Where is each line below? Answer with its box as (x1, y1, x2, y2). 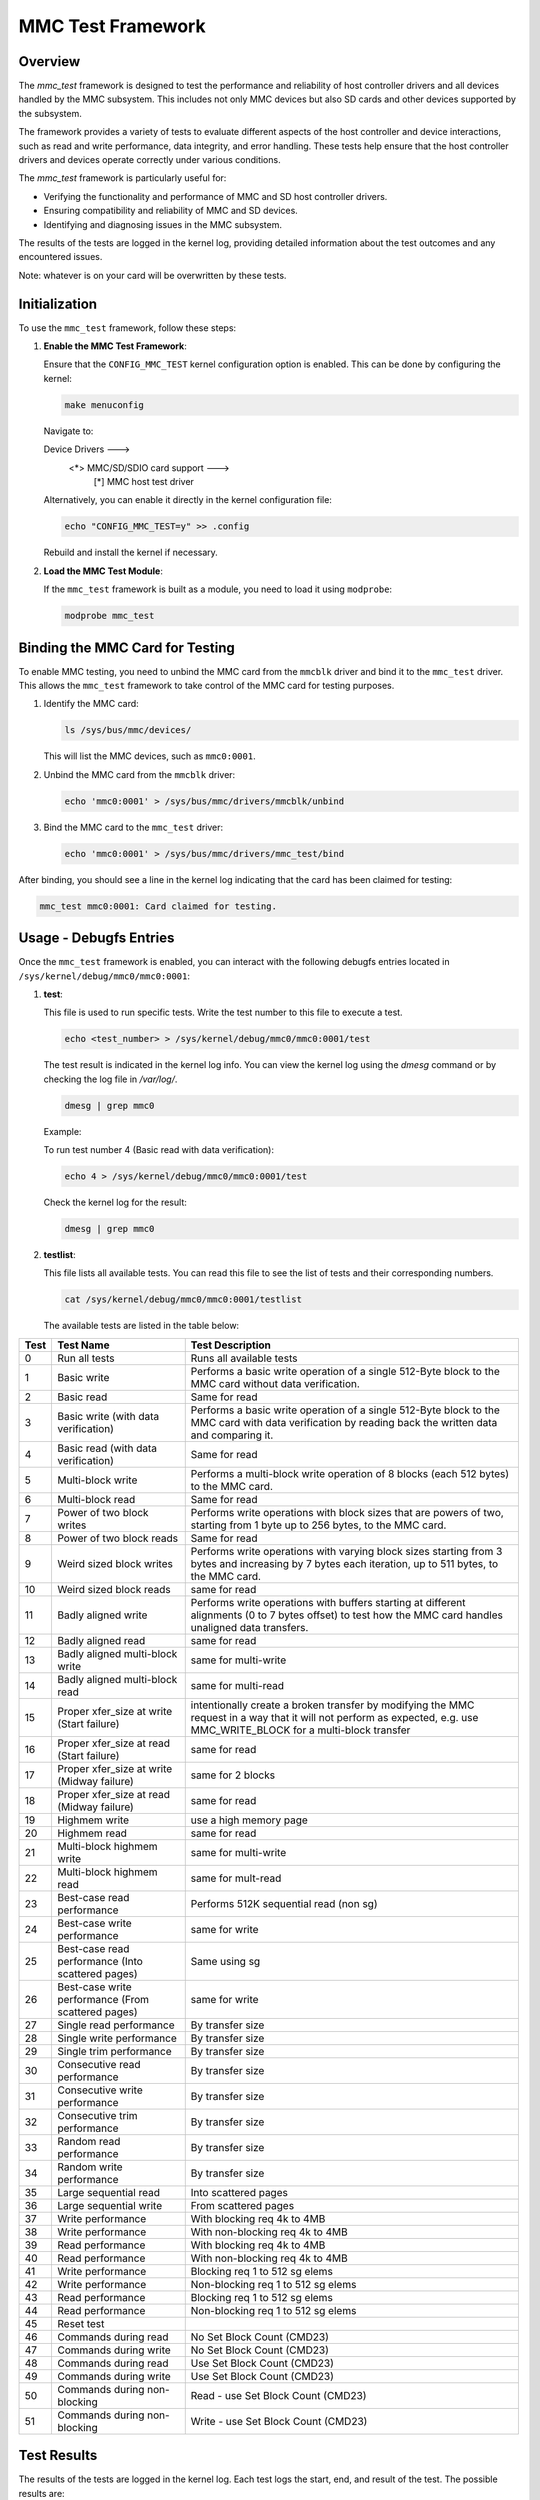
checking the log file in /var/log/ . (43, 1073, 178, 1085)
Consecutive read (56, 2057, 141, 2071)
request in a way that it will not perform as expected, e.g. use (190, 1710, 479, 1724)
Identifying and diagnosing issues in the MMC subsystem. (43, 218, 283, 230)
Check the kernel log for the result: (43, 1196, 187, 1209)
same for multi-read (190, 1678, 285, 1692)
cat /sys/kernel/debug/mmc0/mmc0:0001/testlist (64, 1294, 302, 1305)
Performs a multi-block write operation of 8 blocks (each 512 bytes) (190, 1466, 510, 1480)
